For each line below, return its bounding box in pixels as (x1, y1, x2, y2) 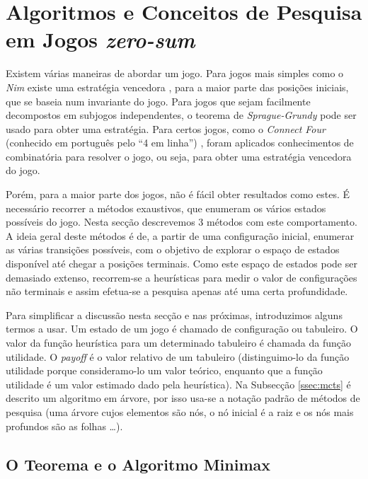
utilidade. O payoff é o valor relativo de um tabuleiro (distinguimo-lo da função (6, 349, 350, 364)
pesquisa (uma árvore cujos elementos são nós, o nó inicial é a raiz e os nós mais (6, 404, 354, 419)
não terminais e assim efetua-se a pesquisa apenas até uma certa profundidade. (6, 284, 348, 299)
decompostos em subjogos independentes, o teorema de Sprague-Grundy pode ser (6, 108, 357, 122)
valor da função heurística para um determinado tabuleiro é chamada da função (6, 335, 351, 350)
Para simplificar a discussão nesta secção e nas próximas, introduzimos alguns (6, 307, 343, 322)
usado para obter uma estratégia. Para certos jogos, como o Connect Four (6, 121, 326, 136)
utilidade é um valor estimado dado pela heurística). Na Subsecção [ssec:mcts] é (6, 376, 351, 391)
